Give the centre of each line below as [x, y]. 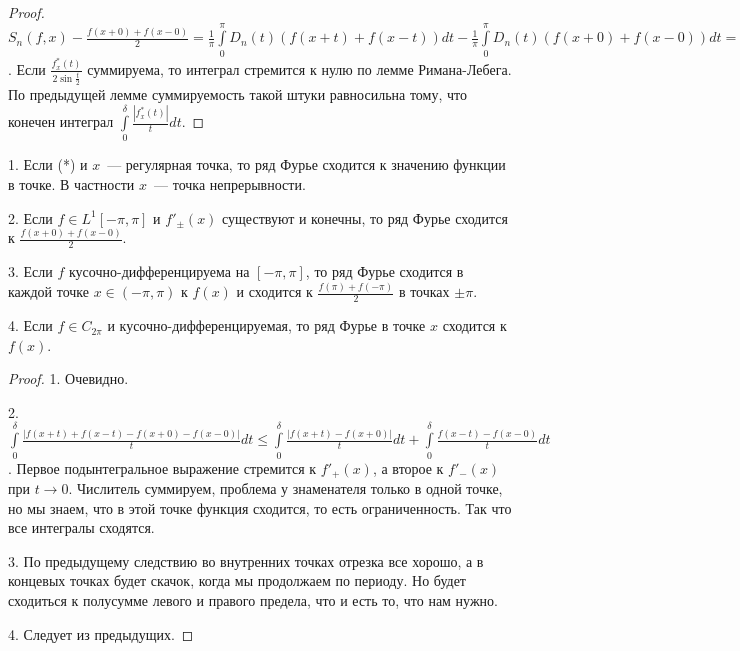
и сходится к [274, 291]
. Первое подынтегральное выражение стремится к [162, 467]
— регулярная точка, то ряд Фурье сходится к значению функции [306, 164]
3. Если [30, 271]
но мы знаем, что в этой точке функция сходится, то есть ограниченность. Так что [260, 507]
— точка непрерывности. [230, 184]
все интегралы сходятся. [81, 527]
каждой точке [49, 291]
